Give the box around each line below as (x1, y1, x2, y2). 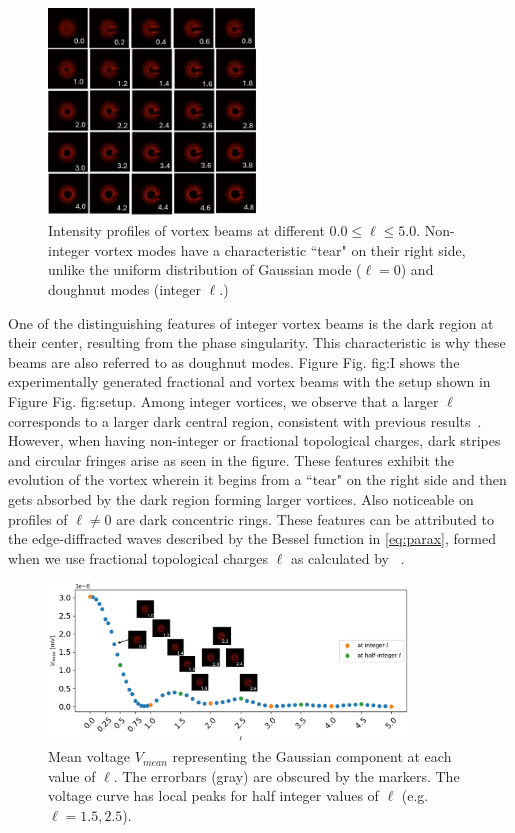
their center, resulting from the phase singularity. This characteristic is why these (8, 332, 506, 353)
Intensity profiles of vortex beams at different (48, 220, 325, 241)
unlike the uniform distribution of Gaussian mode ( (48, 259, 362, 280)
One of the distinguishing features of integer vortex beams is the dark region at (8, 312, 494, 333)
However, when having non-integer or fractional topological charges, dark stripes (8, 430, 501, 451)
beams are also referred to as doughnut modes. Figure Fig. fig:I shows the (8, 351, 460, 372)
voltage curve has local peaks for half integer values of (48, 785, 379, 806)
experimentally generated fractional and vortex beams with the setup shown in (8, 371, 491, 392)
